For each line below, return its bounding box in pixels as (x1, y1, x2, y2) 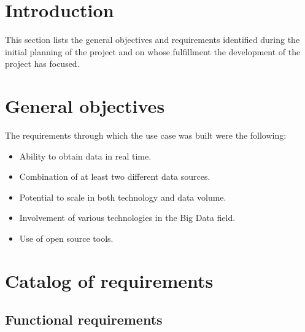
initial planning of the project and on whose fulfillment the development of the (5, 45, 301, 58)
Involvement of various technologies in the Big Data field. (19, 211, 236, 224)
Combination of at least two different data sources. (19, 170, 210, 183)
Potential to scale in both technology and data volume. (19, 190, 226, 203)
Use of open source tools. (19, 232, 114, 244)
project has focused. (5, 57, 80, 70)
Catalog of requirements (5, 268, 214, 293)
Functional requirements (5, 310, 163, 329)
